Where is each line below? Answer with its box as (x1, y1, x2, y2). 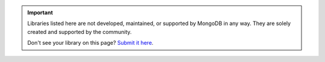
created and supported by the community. (27, 28, 132, 35)
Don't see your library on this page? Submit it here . (27, 39, 153, 46)
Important (27, 9, 54, 16)
